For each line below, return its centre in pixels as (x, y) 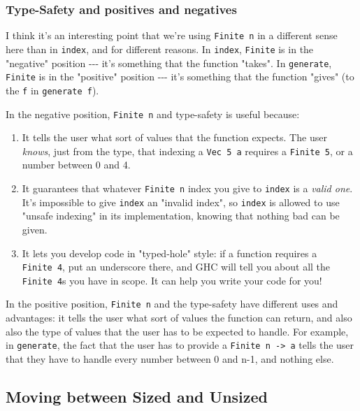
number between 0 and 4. (76, 165)
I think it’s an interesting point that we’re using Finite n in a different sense (172, 35)
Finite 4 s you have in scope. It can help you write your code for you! (172, 280)
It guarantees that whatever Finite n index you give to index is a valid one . (187, 188)
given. (35, 229)
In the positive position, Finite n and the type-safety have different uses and (172, 304)
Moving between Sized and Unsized (137, 396)
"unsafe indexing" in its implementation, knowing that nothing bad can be (181, 216)
